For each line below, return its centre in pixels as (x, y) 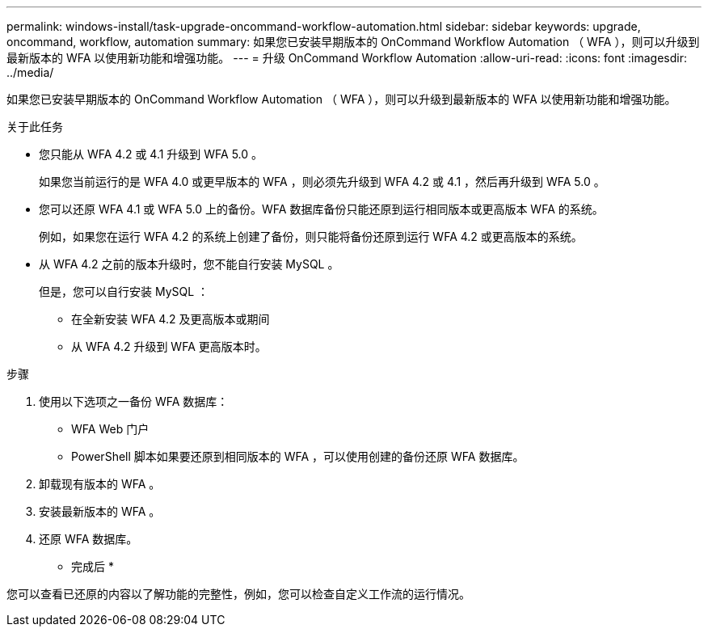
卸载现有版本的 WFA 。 (100, 484)
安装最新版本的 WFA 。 (100, 511)
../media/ (30, 72)
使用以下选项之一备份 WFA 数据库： (134, 401)
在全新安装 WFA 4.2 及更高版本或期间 (171, 319)
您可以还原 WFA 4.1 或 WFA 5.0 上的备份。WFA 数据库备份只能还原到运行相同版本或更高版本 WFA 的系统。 (321, 209)
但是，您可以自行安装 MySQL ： (124, 291)
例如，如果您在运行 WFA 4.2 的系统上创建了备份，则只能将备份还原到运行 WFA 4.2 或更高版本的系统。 (311, 236)
